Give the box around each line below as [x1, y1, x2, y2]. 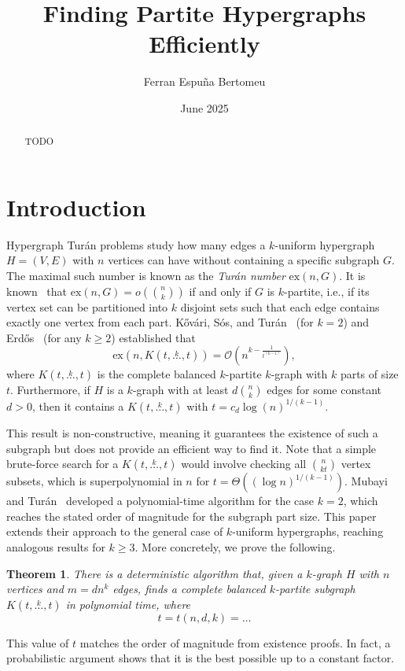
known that [6, 282, 68, 299]
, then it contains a [31, 397, 124, 414]
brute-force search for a [6, 455, 119, 472]
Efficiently [149, 28, 260, 60]
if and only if [189, 282, 252, 299]
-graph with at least [132, 382, 229, 398]
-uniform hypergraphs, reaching [232, 523, 384, 540]
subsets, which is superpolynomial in [6, 473, 182, 489]
